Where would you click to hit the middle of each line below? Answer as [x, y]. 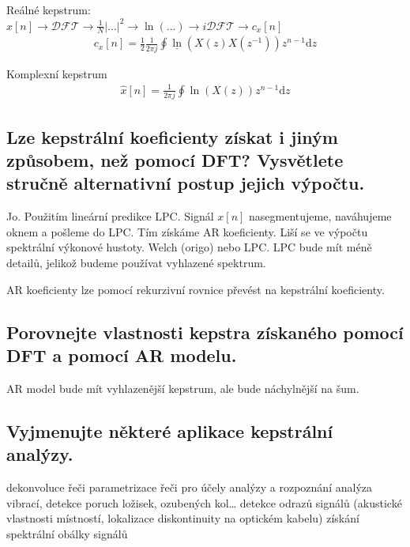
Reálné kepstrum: [49, 9]
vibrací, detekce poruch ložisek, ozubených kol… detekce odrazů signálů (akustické [204, 502]
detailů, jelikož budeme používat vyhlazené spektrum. [136, 262]
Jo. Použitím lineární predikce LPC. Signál [110, 216]
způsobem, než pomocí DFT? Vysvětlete [175, 160]
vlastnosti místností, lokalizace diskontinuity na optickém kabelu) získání [183, 518]
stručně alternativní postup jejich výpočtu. [186, 183]
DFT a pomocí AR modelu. [122, 355]
